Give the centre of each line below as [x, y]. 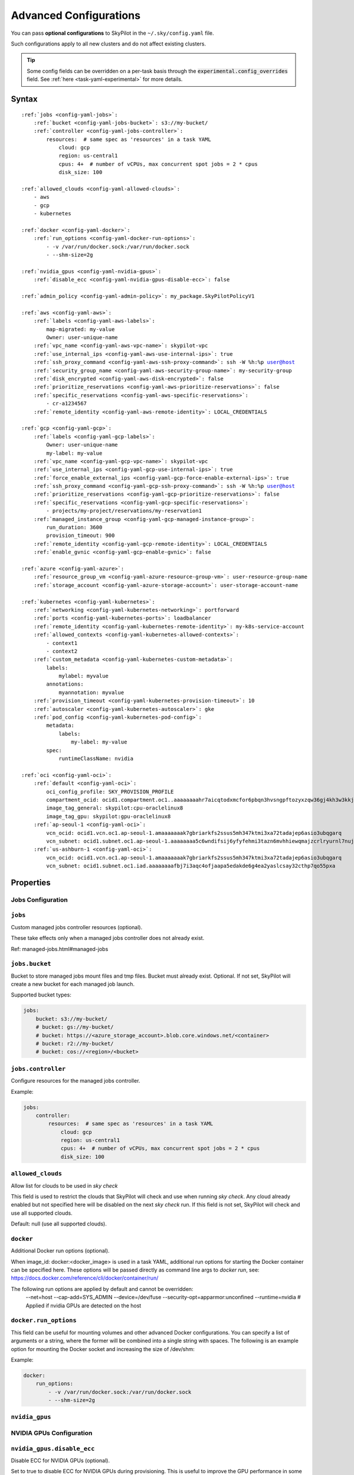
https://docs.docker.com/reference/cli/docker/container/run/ [85, 1278]
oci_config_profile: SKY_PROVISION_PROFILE [110, 791]
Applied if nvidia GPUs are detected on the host [83, 1305]
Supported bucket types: [41, 995]
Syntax [24, 99]
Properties [31, 882]
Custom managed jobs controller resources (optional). [77, 927]
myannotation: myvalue [91, 692]
